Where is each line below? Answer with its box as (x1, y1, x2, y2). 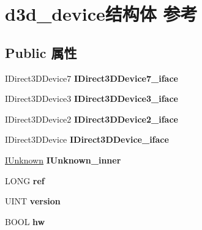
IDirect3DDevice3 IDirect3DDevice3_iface (5, 92, 178, 105)
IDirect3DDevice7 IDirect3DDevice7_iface (5, 71, 178, 84)
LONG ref (5, 174, 45, 187)
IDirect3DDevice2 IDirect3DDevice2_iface (5, 112, 178, 125)
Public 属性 (5, 43, 77, 62)
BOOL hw (5, 215, 45, 228)
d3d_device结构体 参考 (5, 1, 198, 26)
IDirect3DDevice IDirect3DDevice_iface (5, 133, 169, 146)
